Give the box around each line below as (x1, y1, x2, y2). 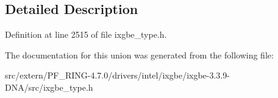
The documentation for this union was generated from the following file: (5, 48, 274, 61)
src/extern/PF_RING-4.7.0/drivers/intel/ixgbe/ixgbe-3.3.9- (5, 69, 230, 82)
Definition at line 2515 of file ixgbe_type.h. (5, 28, 167, 41)
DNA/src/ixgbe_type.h (5, 80, 93, 93)
